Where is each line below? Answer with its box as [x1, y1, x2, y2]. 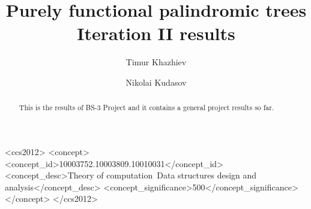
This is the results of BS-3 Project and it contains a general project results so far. [19, 102, 274, 113]
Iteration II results [77, 21, 235, 46]
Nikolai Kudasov [125, 75, 187, 88]
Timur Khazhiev [125, 56, 187, 68]
